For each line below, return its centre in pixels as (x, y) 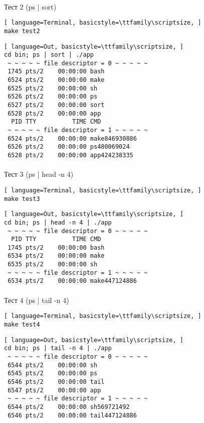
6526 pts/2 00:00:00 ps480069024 (69, 147)
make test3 (22, 199)
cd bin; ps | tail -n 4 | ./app (58, 348)
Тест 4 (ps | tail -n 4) (37, 300)
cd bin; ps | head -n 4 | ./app (58, 222)
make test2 (22, 31)
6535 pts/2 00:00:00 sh (53, 265)
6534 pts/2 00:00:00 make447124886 (72, 281)
